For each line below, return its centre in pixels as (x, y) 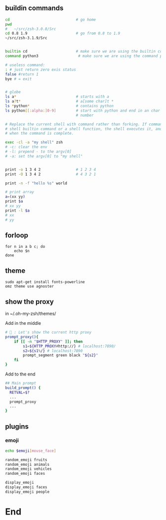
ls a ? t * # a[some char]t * (59, 101)
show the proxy (30, 302)
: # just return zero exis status (41, 70)
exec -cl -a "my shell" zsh (34, 143)
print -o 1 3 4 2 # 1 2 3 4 (51, 169)
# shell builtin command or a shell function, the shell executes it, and (84, 129)
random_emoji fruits (26, 460)
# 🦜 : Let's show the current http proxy (48, 332)
